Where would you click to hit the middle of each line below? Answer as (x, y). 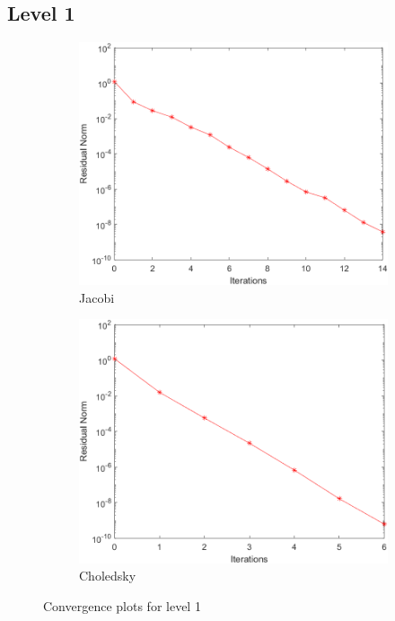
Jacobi (97, 297)
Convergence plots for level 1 (122, 605)
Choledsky (108, 576)
